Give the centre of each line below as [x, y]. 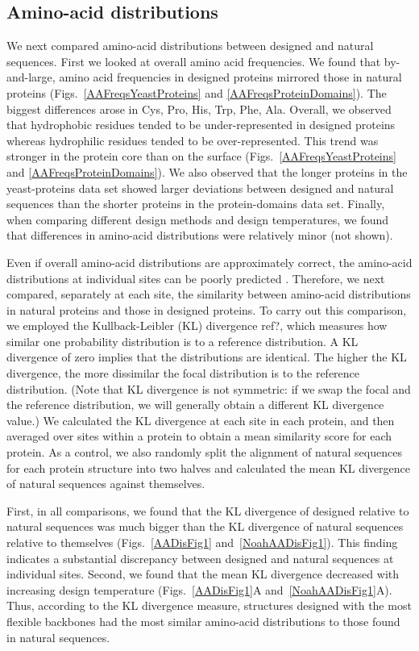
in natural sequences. [58, 637]
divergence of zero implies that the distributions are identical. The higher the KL [207, 357]
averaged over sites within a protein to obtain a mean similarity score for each [199, 436]
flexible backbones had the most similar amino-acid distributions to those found [203, 621]
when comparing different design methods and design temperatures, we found [198, 219]
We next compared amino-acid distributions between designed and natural [190, 46]
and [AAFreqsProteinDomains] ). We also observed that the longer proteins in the [207, 171]
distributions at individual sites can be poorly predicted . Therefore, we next [196, 278]
